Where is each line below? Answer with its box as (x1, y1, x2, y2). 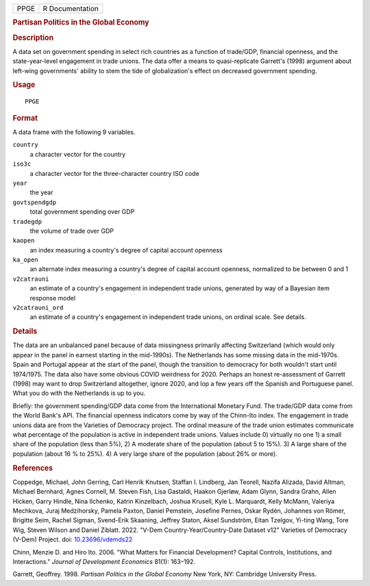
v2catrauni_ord (12, 304, 64, 311)
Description (12, 33, 54, 42)
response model (29, 294, 76, 302)
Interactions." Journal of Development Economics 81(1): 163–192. (12, 557, 195, 565)
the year (29, 188, 53, 196)
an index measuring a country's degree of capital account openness (29, 246, 223, 254)
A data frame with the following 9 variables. (12, 128, 136, 136)
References (12, 463, 53, 472)
